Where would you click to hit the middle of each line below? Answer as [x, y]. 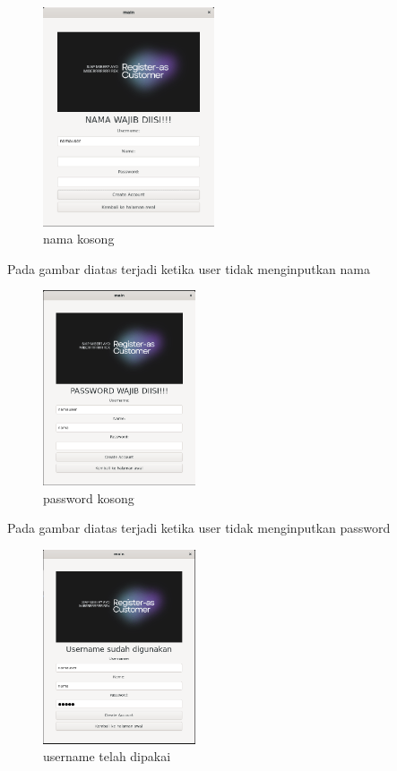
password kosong [89, 497]
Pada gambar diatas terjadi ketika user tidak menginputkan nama [189, 268]
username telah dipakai [107, 756]
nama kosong [79, 239]
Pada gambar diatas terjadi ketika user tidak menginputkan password [199, 528]
